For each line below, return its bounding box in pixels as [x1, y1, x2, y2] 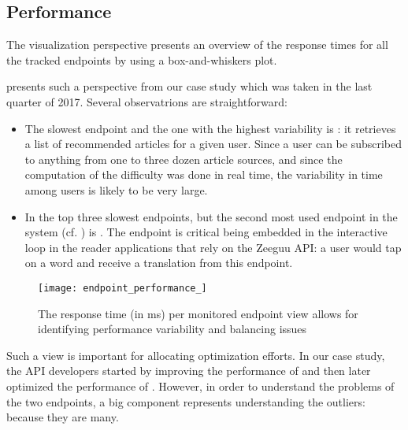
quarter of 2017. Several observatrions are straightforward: [6, 93, 287, 109]
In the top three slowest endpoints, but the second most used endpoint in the [24, 208, 398, 224]
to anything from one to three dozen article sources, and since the [24, 150, 343, 167]
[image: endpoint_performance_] [38, 282, 207, 294]
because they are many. [6, 409, 119, 425]
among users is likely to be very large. [24, 181, 208, 198]
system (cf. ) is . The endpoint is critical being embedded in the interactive [24, 224, 388, 240]
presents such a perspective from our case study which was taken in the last [6, 78, 373, 95]
